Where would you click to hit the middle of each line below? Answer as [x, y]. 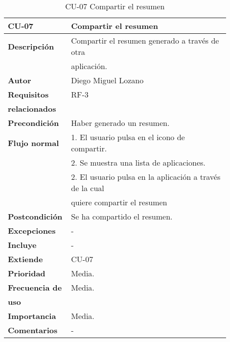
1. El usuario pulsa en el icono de [128, 137]
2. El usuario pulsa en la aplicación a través [146, 177]
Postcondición [35, 216]
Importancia [32, 316]
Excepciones [32, 231]
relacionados [32, 109]
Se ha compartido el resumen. [122, 216]
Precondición [34, 123]
